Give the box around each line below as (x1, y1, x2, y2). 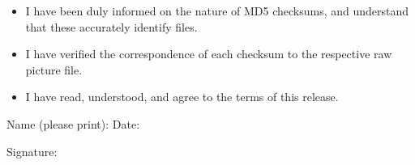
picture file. (25, 61, 83, 78)
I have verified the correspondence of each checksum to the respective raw (25, 45, 392, 62)
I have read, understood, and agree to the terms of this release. (25, 88, 339, 105)
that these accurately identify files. (25, 18, 198, 35)
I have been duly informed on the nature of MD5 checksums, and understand (25, 2, 409, 19)
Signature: (6, 142, 58, 159)
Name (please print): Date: (6, 115, 140, 132)
